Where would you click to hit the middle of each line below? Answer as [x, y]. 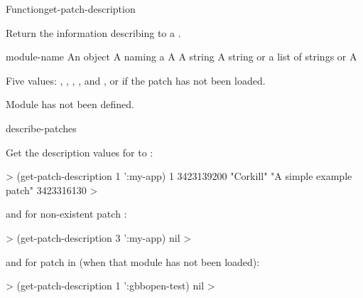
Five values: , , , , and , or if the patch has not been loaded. [136, 80]
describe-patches [41, 128]
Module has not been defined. [70, 104]
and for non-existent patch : [66, 214]
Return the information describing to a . [93, 32]
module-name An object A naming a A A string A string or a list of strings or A [181, 57]
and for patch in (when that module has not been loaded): [133, 261]
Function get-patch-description [71, 9]
